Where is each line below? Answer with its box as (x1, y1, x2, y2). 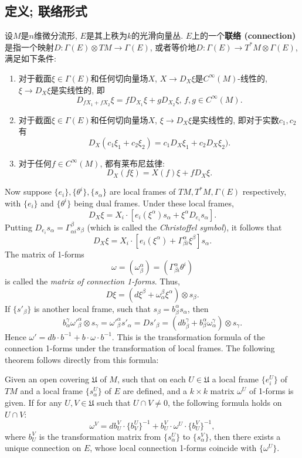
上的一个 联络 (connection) (192, 29, 296, 42)
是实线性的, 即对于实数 (192, 113, 279, 125)
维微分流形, (34, 29, 77, 42)
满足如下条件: (5, 52, 56, 65)
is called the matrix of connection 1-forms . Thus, (5, 275, 180, 287)
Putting (5, 220, 32, 233)
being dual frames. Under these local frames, (73, 196, 234, 209)
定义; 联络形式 (5, 2, 87, 20)
